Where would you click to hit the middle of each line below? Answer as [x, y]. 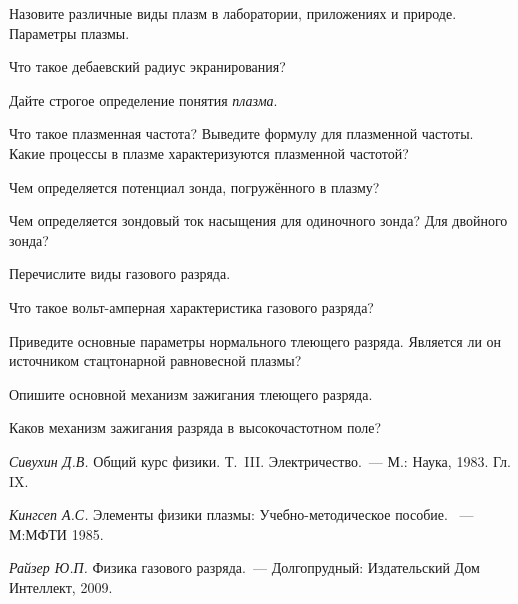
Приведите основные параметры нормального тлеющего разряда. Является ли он [255, 340]
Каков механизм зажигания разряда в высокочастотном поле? [195, 427]
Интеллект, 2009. [61, 586]
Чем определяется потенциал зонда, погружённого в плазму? [194, 186]
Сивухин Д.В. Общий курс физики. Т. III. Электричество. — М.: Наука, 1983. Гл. [260, 460]
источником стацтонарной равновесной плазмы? [155, 360]
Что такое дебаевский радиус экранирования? [147, 66]
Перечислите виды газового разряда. [120, 273]
